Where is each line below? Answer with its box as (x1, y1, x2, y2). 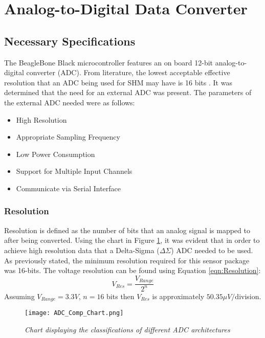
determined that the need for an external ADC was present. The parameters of (4, 87, 252, 98)
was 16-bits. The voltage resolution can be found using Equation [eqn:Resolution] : (4, 265, 261, 276)
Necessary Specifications (4, 33, 136, 49)
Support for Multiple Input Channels (16, 166, 132, 176)
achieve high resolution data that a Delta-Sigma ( (4, 244, 160, 255)
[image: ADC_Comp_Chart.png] (25, 309, 124, 317)
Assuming (4, 290, 35, 301)
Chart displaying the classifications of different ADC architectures (25, 324, 230, 334)
